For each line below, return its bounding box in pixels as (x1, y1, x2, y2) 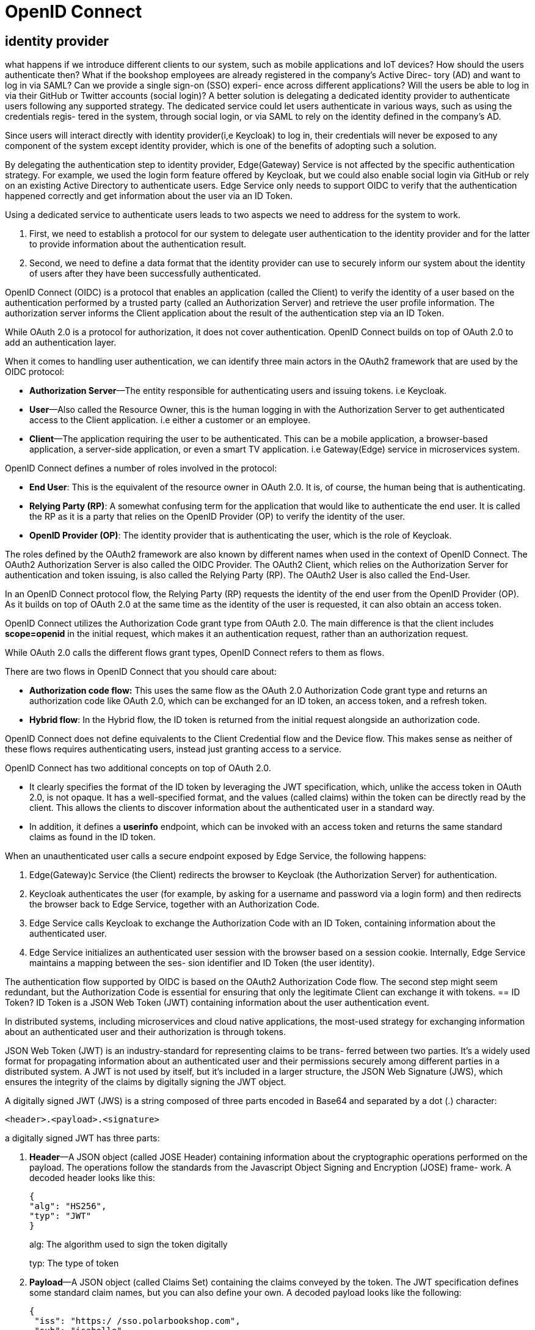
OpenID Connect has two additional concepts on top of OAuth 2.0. (5, 763, 271, 774)
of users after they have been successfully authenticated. (29, 268, 261, 279)
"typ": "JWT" (29, 1211, 92, 1221)
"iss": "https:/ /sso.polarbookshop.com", (34, 1316, 241, 1326)
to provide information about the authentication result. (29, 239, 247, 250)
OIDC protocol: (5, 366, 65, 377)
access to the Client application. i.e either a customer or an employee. (29, 415, 311, 426)
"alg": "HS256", (29, 1201, 107, 1212)
